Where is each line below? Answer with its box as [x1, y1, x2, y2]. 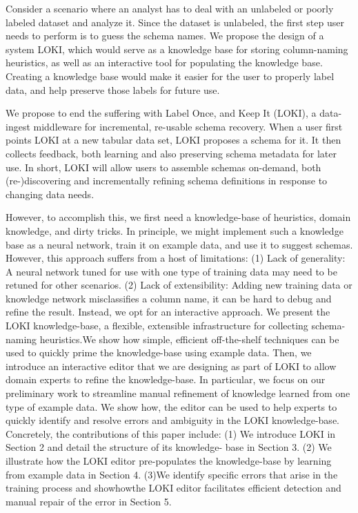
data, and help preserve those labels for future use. [6, 82, 220, 97]
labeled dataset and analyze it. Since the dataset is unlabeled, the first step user [6, 14, 344, 29]
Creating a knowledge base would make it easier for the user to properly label [6, 68, 335, 83]
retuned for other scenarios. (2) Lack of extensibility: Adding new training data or [6, 278, 352, 292]
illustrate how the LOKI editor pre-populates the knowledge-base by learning [6, 454, 332, 467]
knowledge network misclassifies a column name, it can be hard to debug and [6, 291, 332, 305]
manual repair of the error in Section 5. [6, 494, 172, 508]
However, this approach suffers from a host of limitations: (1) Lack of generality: [6, 251, 346, 265]
